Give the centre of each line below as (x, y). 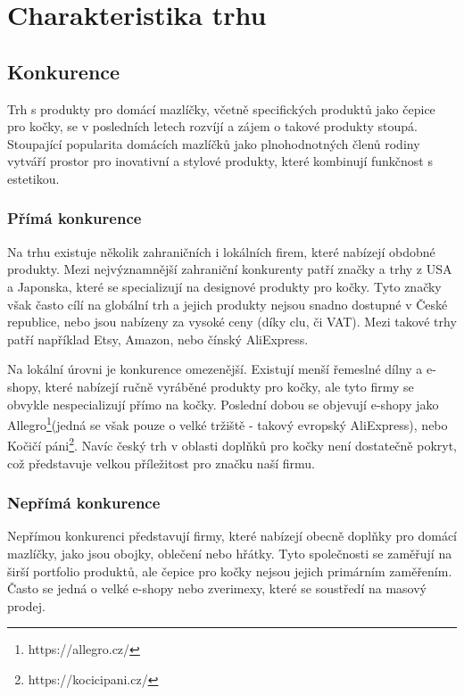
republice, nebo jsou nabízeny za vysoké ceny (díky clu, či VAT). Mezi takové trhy (232, 322)
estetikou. (33, 178)
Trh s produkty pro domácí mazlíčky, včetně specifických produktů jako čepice (221, 108)
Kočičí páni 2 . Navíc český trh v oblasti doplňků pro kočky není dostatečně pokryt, (232, 444)
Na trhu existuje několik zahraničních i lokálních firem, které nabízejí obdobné (221, 251)
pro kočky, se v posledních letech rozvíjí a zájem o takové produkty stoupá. (213, 126)
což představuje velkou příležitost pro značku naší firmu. (161, 463)
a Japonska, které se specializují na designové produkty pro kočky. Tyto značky (224, 286)
